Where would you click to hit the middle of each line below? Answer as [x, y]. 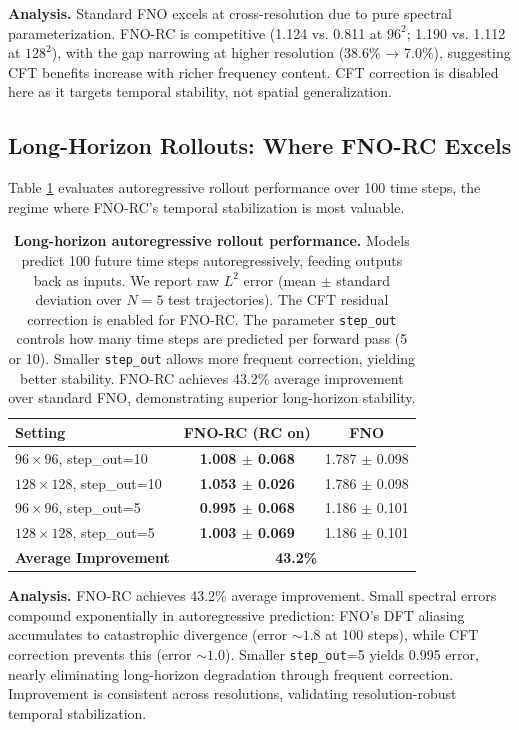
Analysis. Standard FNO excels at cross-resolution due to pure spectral [230, 13]
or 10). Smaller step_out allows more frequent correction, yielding [212, 357]
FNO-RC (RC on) [247, 431]
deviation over [78, 299]
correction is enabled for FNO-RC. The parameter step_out [212, 318]
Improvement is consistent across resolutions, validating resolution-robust [232, 693]
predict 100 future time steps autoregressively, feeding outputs [212, 259]
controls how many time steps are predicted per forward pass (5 [212, 338]
